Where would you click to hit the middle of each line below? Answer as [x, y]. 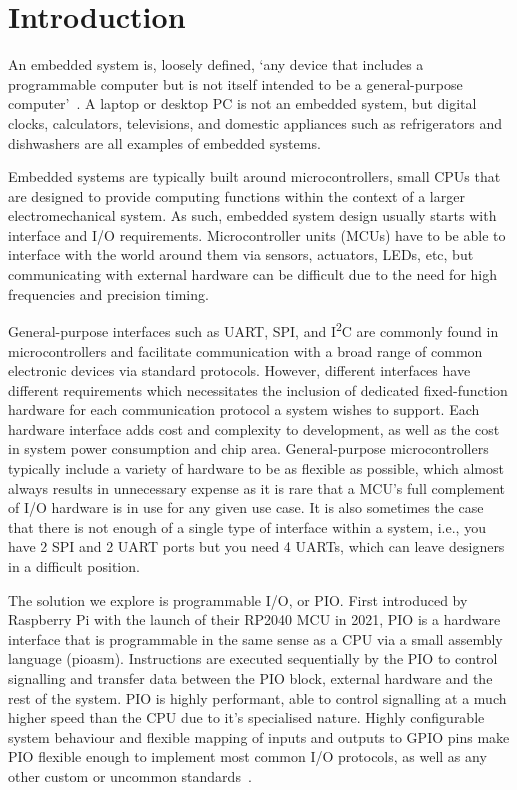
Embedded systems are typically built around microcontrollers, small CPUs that [254, 176]
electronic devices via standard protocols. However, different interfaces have [239, 370]
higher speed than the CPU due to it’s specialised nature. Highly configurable [246, 717]
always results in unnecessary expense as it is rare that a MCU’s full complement [257, 487]
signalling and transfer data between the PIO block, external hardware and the [250, 678]
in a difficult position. [74, 566]
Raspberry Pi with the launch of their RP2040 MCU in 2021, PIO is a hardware [254, 619]
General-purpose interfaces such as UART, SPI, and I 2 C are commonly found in [253, 329]
